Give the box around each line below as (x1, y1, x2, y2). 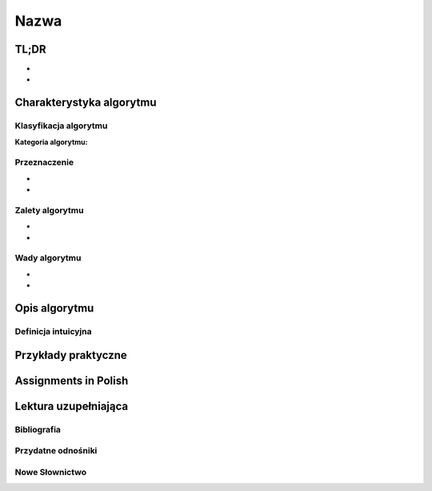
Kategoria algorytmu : (14, 137, 88, 147)
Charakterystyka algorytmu (14, 96, 157, 110)
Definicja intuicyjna (14, 325, 92, 336)
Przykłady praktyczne (14, 348, 127, 362)
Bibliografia (14, 424, 62, 435)
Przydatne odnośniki (14, 445, 98, 457)
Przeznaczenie (14, 157, 74, 168)
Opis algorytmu (14, 301, 94, 316)
